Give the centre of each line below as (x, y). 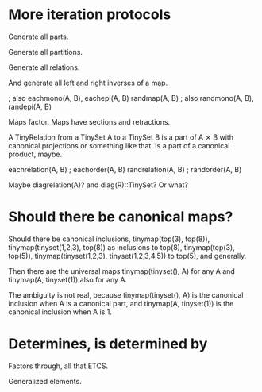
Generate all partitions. (46, 52)
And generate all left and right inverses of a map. (88, 83)
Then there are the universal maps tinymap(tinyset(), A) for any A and (122, 271)
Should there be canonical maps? (121, 217)
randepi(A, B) (30, 106)
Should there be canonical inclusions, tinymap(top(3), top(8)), (109, 239)
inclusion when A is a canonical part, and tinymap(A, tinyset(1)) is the (121, 303)
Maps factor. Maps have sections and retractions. (89, 121)
